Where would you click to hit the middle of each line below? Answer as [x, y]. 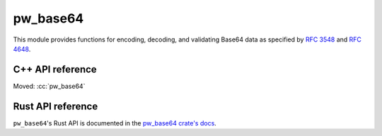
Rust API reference [56, 106]
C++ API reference [55, 69]
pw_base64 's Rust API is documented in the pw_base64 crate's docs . [115, 123]
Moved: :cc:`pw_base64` [49, 86]
